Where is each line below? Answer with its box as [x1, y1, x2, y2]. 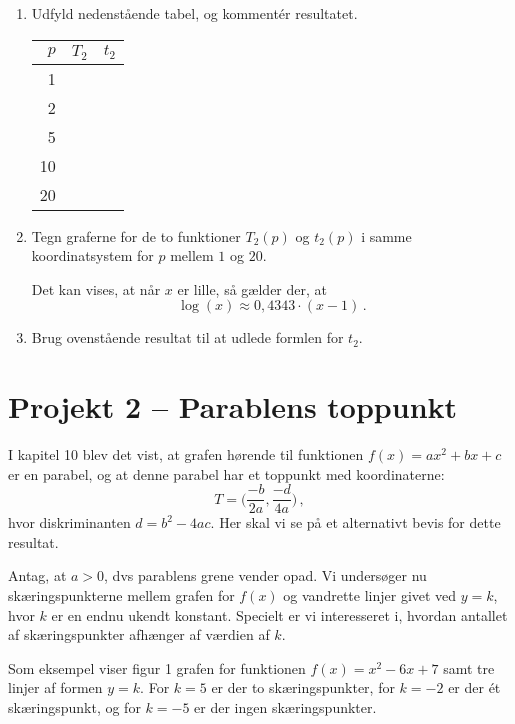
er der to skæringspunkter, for [211, 677, 395, 698]
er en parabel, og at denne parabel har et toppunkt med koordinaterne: [8, 463, 445, 484]
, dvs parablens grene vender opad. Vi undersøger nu [104, 565, 427, 586]
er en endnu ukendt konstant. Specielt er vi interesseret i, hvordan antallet [51, 604, 508, 625]
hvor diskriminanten [8, 512, 131, 533]
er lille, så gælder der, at [177, 278, 327, 299]
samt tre [443, 657, 495, 678]
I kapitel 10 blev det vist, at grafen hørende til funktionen [8, 444, 364, 465]
